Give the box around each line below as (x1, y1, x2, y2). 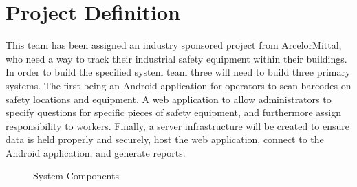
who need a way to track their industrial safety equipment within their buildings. (6, 51, 347, 65)
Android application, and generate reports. (6, 145, 186, 159)
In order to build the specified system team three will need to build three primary (6, 65, 351, 79)
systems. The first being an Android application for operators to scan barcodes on (6, 78, 351, 92)
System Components (33, 168, 119, 183)
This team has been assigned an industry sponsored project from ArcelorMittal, (6, 38, 342, 52)
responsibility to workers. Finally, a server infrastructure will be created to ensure (6, 118, 350, 133)
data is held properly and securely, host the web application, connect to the (6, 132, 324, 146)
